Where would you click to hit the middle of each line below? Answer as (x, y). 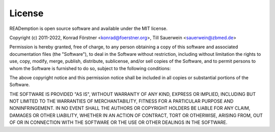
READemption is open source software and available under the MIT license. (89, 28)
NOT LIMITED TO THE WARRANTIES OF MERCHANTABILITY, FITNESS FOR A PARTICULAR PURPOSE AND (121, 101)
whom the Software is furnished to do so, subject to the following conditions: (90, 68)
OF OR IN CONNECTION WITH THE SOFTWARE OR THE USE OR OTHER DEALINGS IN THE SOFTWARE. (118, 122)
